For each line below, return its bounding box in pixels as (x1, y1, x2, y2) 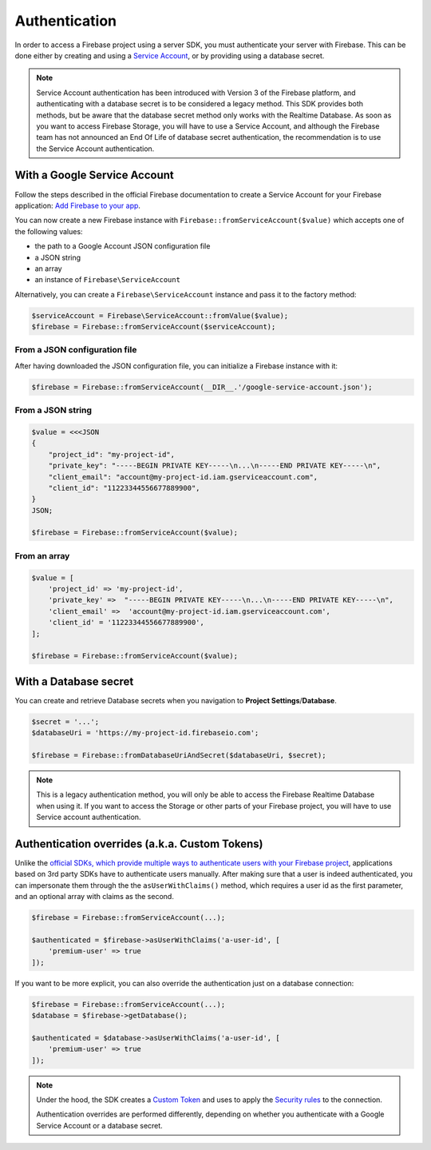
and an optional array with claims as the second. (14, 892, 175, 901)
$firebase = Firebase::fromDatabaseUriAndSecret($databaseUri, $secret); (31, 750, 326, 759)
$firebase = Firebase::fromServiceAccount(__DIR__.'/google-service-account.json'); (31, 382, 373, 392)
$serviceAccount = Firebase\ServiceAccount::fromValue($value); (31, 311, 289, 320)
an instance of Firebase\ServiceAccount (34, 275, 181, 285)
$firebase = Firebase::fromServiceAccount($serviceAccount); (31, 322, 276, 332)
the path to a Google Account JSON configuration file (34, 241, 211, 251)
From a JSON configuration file (14, 344, 137, 356)
